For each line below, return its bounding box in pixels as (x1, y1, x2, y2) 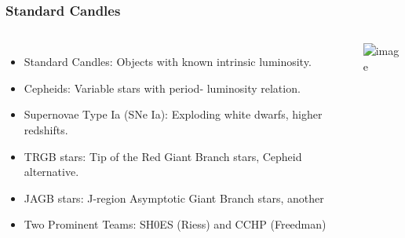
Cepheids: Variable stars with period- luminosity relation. (24, 79, 301, 96)
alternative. (24, 163, 79, 180)
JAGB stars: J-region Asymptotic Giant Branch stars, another (24, 189, 324, 206)
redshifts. (24, 122, 68, 137)
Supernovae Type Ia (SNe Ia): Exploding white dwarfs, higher (24, 106, 323, 123)
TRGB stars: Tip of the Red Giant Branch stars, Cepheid (24, 148, 302, 164)
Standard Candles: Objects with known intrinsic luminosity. (24, 53, 312, 70)
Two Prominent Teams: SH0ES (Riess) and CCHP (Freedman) (24, 216, 327, 233)
